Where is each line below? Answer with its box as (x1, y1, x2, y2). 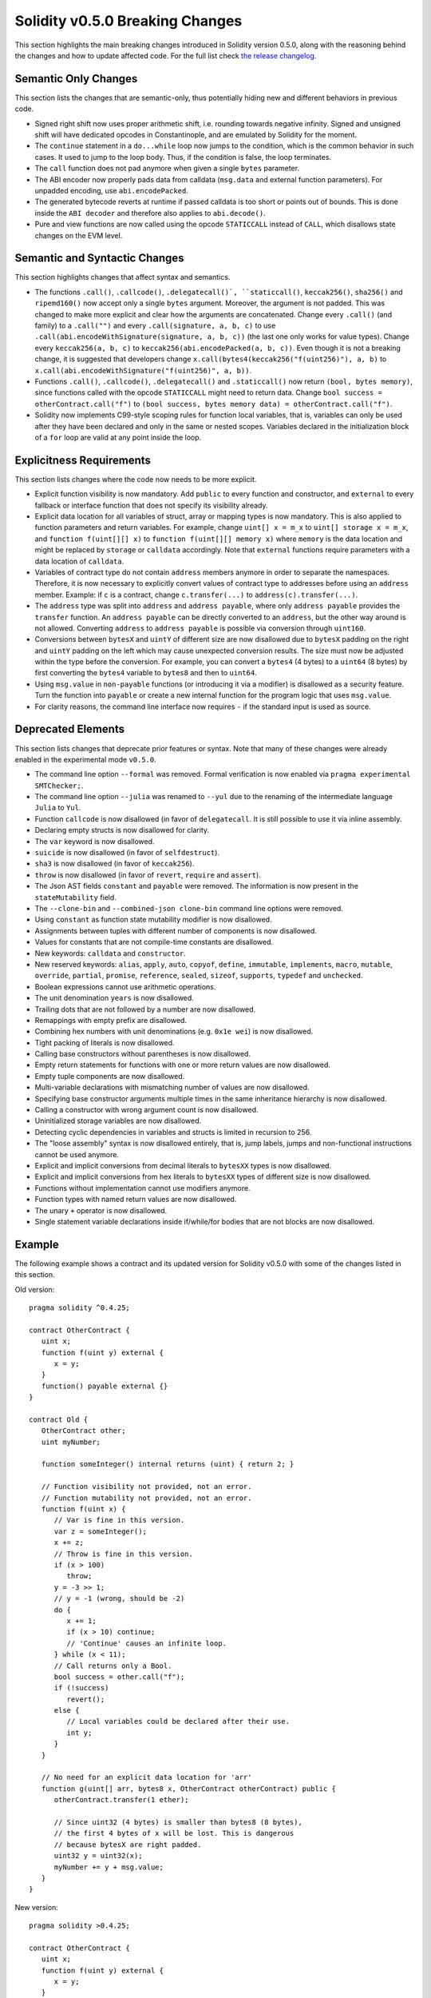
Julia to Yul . (34, 803, 81, 813)
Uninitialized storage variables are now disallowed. (34, 1116, 202, 1126)
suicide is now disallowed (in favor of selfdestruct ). (34, 848, 219, 858)
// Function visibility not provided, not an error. (41, 1483, 252, 1491)
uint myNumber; (41, 1437, 101, 1447)
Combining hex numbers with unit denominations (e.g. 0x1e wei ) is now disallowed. (34, 1027, 314, 1037)
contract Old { (29, 1415, 89, 1424)
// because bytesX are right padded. (53, 1840, 202, 1849)
